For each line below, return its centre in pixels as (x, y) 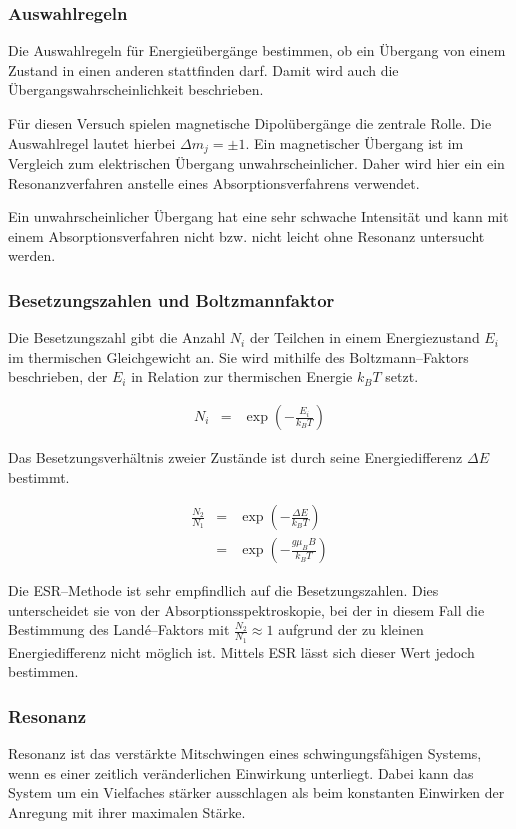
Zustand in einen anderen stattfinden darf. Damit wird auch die (203, 69)
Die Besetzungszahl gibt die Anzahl (117, 337)
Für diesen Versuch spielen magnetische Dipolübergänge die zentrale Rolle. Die (250, 123)
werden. (32, 255)
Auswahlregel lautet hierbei (92, 142)
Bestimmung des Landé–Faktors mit (119, 629)
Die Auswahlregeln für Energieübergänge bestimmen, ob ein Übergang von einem (257, 50)
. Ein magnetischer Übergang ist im (354, 142)
